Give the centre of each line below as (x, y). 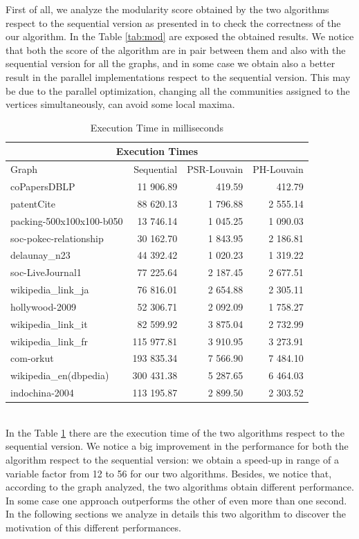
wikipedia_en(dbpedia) (60, 375)
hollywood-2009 (43, 306)
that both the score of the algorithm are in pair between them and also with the (176, 49)
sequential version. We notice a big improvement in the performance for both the (177, 446)
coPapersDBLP (43, 186)
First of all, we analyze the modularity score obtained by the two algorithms (167, 9)
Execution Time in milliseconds (157, 127)
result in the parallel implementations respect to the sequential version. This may (178, 76)
